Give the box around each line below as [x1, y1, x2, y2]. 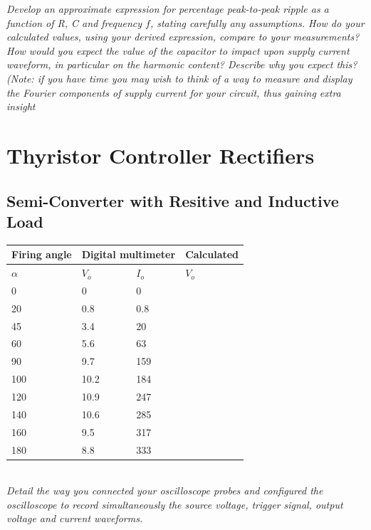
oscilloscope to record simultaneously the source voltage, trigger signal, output [6, 497, 343, 512]
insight [6, 99, 36, 114]
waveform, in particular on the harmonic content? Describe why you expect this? [6, 57, 357, 72]
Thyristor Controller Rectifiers [6, 140, 315, 169]
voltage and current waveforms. [6, 511, 143, 526]
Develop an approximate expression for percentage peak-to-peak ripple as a [6, 1, 329, 16]
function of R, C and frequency [6, 15, 142, 30]
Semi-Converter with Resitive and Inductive [6, 189, 339, 211]
